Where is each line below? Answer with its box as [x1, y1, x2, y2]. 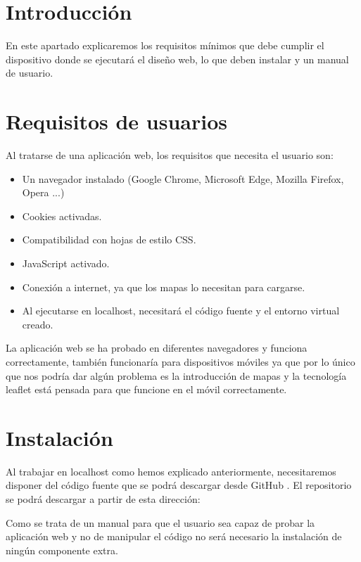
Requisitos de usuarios [6, 107, 227, 136]
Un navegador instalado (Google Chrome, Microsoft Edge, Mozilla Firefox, [22, 171, 344, 186]
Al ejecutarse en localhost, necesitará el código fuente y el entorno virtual [22, 303, 340, 318]
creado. [22, 317, 53, 331]
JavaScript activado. [22, 256, 110, 270]
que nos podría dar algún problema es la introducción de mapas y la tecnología [6, 368, 347, 383]
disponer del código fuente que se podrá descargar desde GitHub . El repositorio [6, 478, 352, 492]
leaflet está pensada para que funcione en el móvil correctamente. [6, 382, 287, 397]
